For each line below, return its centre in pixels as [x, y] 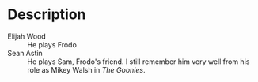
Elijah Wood [27, 36]
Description [47, 15]
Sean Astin [25, 53]
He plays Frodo [52, 44]
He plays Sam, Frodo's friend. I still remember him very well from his [138, 61]
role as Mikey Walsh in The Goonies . [86, 69]
